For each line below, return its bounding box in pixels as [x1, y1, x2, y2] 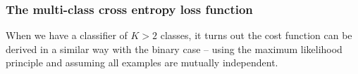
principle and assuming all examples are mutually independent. [6, 55, 278, 70]
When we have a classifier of [6, 28, 128, 43]
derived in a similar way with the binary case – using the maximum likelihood [6, 41, 342, 56]
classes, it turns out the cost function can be [160, 28, 352, 43]
